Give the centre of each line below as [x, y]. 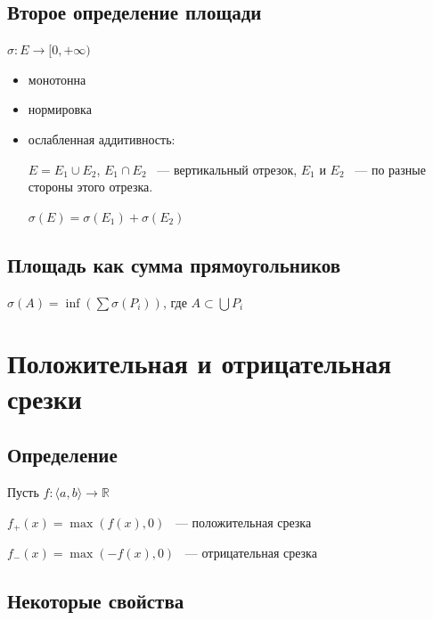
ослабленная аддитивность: [102, 139]
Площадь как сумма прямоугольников [174, 264]
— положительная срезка [243, 522]
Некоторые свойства [96, 600]
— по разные [390, 169]
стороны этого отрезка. [90, 187]
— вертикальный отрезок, [227, 169]
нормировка [60, 109]
